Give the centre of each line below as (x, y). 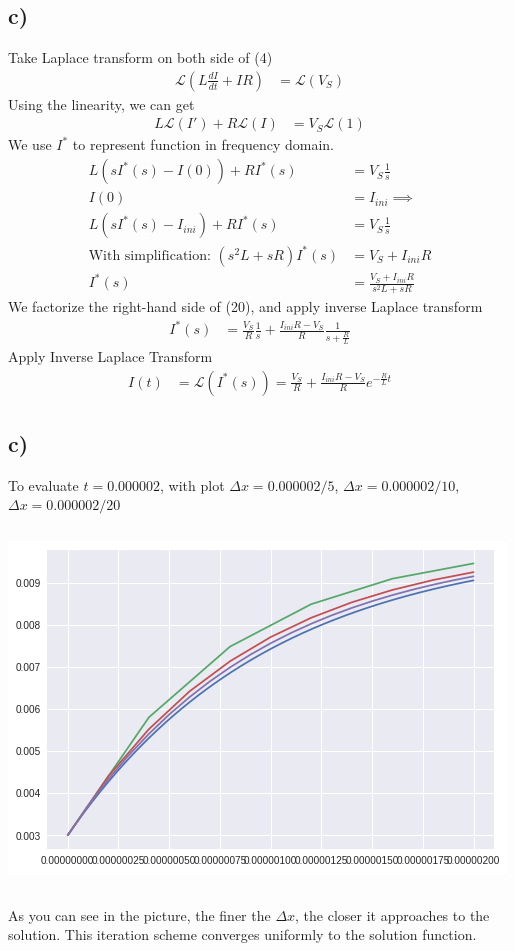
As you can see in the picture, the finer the (139, 914)
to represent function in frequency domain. (203, 144)
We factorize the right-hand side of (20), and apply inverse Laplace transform (245, 306)
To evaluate (43, 484)
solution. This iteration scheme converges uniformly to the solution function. (242, 934)
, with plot (192, 484)
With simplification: (149, 255)
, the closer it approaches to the (392, 914)
